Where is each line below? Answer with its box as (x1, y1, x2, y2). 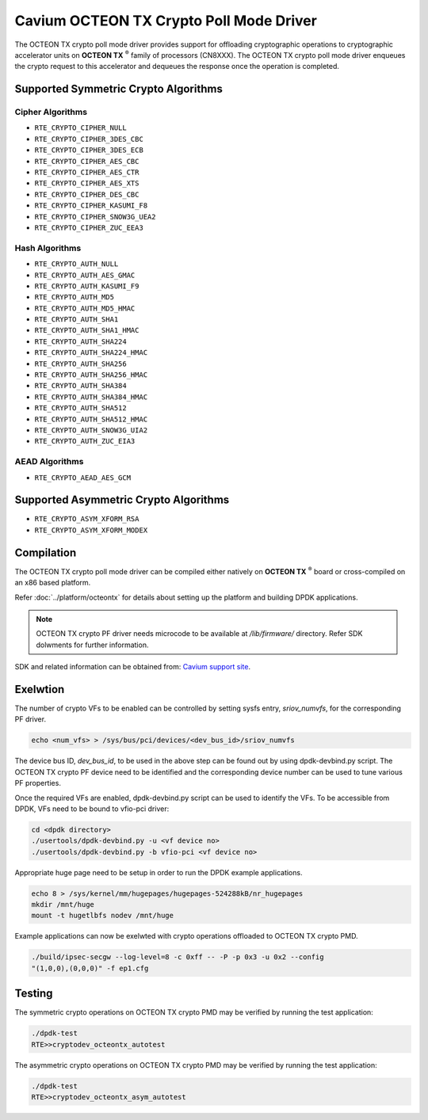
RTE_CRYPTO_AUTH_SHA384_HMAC (34, 392, 148, 402)
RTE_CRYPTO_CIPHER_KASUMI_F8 (34, 201, 148, 210)
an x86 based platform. (14, 578, 91, 588)
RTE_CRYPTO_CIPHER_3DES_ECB (34, 146, 144, 154)
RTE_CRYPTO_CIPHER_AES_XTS (34, 179, 139, 188)
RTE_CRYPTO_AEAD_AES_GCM (34, 473, 131, 482)
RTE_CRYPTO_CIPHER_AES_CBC (34, 157, 139, 166)
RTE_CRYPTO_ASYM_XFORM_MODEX (34, 525, 148, 535)
